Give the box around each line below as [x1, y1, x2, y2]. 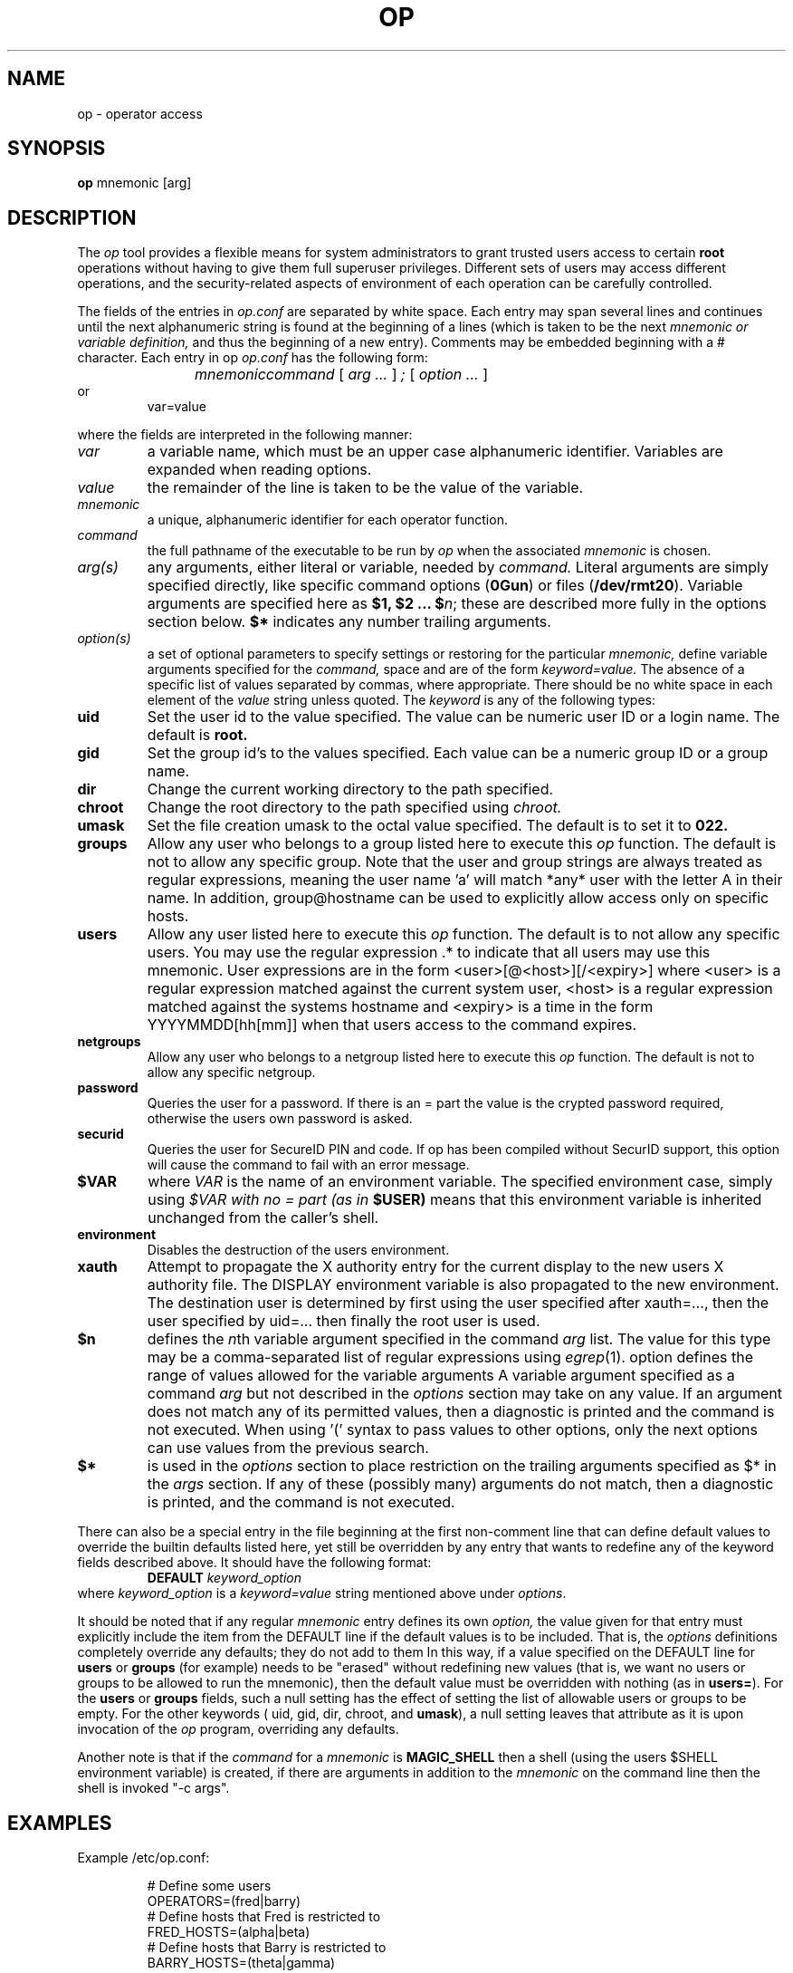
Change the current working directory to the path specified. [147, 780, 554, 799]
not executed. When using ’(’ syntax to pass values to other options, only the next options [147, 1420, 758, 1439]
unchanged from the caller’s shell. [148, 1208, 379, 1227]
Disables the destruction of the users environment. [147, 1242, 450, 1258]
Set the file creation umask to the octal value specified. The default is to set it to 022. [147, 816, 729, 835]
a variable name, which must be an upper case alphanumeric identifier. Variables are [147, 442, 723, 461]
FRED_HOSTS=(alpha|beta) [147, 1924, 311, 1940]
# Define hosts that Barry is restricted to [147, 1939, 387, 1956]
